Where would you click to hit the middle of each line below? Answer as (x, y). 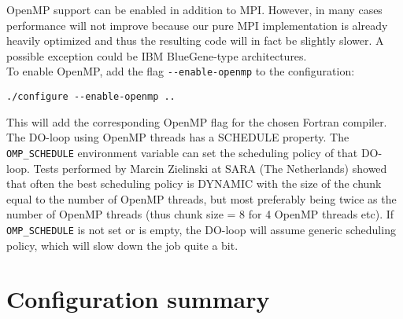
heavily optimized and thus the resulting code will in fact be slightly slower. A (195, 40)
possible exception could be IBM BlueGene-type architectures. (157, 55)
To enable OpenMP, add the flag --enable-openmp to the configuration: (181, 71)
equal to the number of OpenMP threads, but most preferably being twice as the (201, 198)
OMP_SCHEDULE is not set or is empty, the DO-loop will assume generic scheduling (201, 229)
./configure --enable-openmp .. (91, 97)
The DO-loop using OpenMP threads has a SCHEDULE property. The (178, 137)
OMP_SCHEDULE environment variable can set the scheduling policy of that (182, 152)
